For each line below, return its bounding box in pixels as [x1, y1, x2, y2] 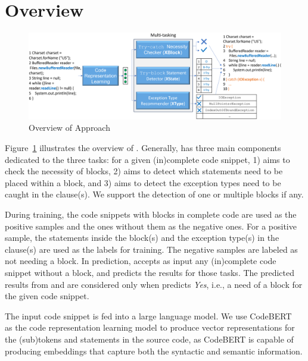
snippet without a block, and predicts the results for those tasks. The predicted [5, 266, 295, 278]
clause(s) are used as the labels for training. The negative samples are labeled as [5, 243, 298, 255]
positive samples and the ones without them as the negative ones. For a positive [5, 219, 297, 232]
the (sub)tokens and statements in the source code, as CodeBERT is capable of [5, 332, 294, 345]
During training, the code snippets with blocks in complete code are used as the [5, 208, 297, 221]
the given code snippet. [5, 290, 89, 302]
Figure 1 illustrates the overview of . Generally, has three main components [5, 142, 281, 154]
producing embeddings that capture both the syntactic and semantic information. [5, 344, 303, 357]
